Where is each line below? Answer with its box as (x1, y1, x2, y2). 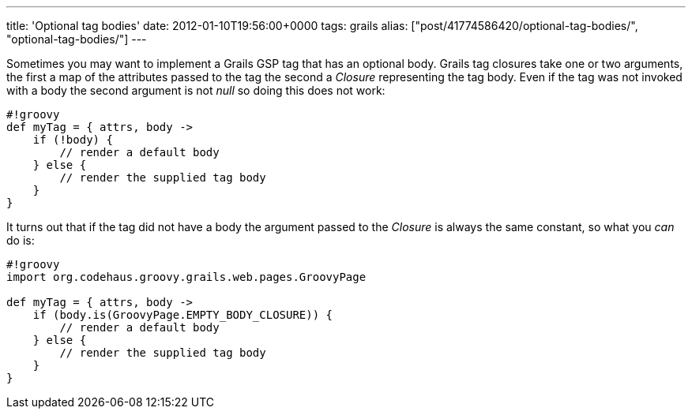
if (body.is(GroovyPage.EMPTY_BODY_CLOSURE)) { (32, 308, 333, 321)
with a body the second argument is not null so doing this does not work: (6, 84, 385, 97)
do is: (6, 234, 35, 247)
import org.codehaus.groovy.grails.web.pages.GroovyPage (6, 271, 367, 283)
